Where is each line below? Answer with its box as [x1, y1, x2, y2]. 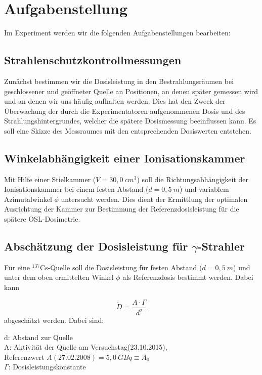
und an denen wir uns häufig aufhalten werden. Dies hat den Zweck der [4, 96, 226, 106]
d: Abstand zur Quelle [4, 331, 73, 342]
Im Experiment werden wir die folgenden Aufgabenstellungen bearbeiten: [4, 27, 231, 38]
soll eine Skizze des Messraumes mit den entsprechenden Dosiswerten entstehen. [4, 125, 251, 136]
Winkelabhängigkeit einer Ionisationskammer [4, 150, 245, 165]
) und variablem [179, 184, 229, 194]
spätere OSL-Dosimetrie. [4, 214, 80, 224]
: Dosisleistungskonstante [8, 361, 86, 372]
